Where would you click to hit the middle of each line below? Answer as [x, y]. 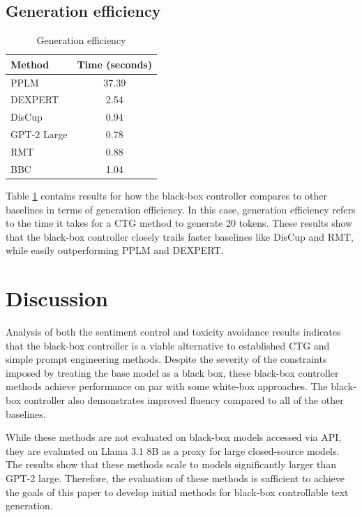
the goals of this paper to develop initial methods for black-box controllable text [177, 492]
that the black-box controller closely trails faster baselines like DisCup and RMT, [180, 236]
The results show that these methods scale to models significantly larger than [171, 464]
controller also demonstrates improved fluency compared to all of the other [184, 400]
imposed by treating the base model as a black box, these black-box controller [172, 372]
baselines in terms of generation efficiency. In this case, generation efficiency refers [181, 209]
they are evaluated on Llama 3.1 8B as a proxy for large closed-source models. [173, 450]
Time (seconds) [114, 64]
